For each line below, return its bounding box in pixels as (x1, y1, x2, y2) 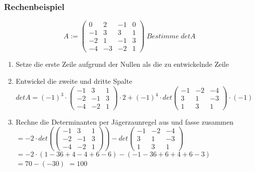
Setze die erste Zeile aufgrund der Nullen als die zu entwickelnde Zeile (15, 59, 229, 69)
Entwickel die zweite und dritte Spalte (15, 76, 132, 86)
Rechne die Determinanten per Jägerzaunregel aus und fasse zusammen (15, 116, 234, 127)
